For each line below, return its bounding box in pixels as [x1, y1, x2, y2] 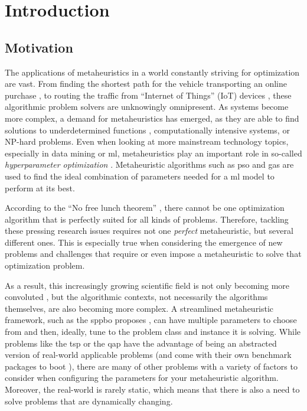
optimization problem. [5, 259, 85, 272]
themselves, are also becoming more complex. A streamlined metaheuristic [5, 302, 274, 314]
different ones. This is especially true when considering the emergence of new [5, 236, 283, 248]
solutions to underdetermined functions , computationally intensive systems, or [5, 123, 290, 136]
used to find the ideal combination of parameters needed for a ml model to [5, 169, 275, 182]
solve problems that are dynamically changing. [5, 394, 173, 407]
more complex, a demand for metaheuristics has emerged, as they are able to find [5, 112, 299, 124]
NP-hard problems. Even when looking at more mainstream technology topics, [5, 135, 289, 148]
